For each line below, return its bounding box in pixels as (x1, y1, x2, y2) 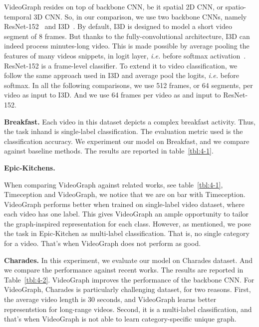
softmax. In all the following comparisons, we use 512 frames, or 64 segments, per (4, 79, 253, 90)
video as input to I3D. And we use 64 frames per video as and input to (4, 89, 221, 100)
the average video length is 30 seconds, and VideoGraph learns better (4, 294, 217, 304)
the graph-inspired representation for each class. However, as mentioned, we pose (4, 218, 251, 228)
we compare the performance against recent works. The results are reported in (4, 264, 244, 275)
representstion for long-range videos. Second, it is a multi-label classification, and (4, 303, 252, 314)
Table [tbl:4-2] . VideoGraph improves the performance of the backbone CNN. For (4, 274, 255, 284)
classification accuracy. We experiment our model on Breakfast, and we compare (4, 135, 250, 146)
